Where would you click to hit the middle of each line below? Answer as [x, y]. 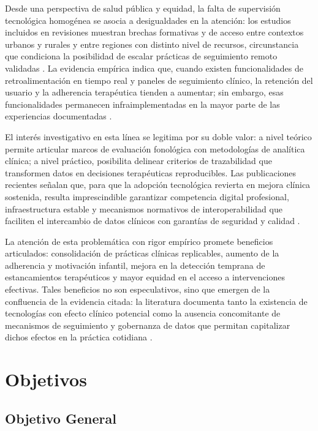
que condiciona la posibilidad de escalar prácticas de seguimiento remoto [141, 56]
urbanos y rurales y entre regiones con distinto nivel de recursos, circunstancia [152, 44]
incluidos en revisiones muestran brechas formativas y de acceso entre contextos [154, 32]
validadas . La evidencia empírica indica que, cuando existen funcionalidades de [154, 68]
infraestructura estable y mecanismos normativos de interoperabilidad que [144, 208]
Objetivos [46, 379]
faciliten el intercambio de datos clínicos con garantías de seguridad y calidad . [153, 221]
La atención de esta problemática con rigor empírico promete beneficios [139, 241]
